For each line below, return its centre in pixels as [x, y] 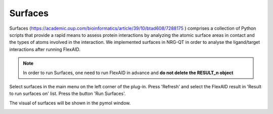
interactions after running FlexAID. [45, 49]
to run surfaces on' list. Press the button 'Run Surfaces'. [67, 94]
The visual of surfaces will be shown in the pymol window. [70, 103]
